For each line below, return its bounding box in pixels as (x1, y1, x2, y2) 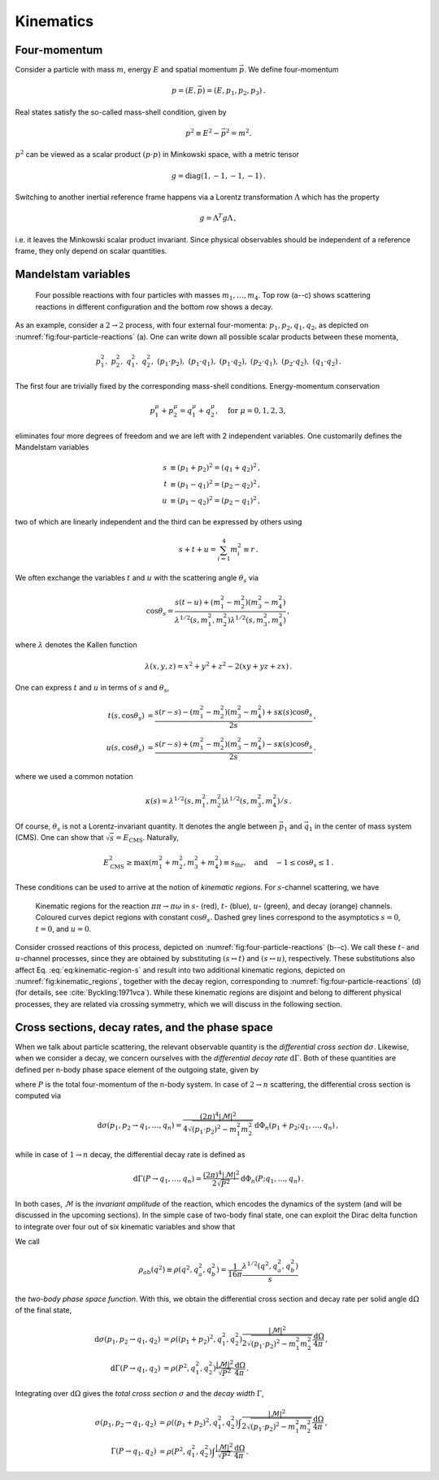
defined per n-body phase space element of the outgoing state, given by (15, 1064, 259, 1074)
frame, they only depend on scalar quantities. (15, 246, 167, 255)
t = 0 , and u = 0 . (35, 924, 92, 934)
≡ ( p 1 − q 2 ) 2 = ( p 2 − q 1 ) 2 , (169, 494, 260, 507)
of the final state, (15, 1305, 72, 1315)
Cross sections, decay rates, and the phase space (15, 1021, 274, 1034)
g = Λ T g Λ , (199, 212, 237, 223)
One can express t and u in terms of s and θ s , (15, 682, 170, 694)
